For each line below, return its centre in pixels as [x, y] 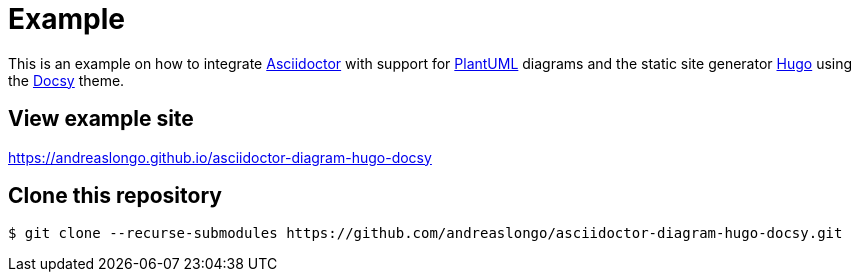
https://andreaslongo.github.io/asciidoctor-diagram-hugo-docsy [220, 157]
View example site [101, 119]
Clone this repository [115, 196]
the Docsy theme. [66, 80]
